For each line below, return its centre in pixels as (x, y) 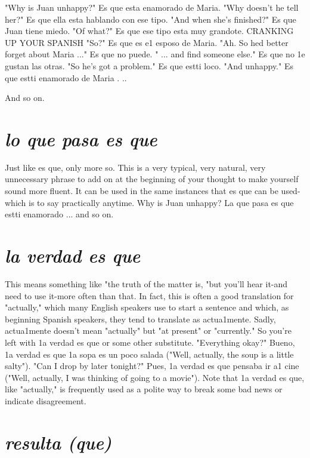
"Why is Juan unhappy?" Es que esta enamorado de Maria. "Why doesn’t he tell (152, 7)
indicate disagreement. (46, 400)
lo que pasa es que (81, 139)
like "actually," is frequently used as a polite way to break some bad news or (144, 389)
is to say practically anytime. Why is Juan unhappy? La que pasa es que (161, 202)
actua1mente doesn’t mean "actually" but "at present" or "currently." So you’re (148, 331)
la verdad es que (73, 256)
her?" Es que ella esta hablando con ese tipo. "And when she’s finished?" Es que (151, 19)
